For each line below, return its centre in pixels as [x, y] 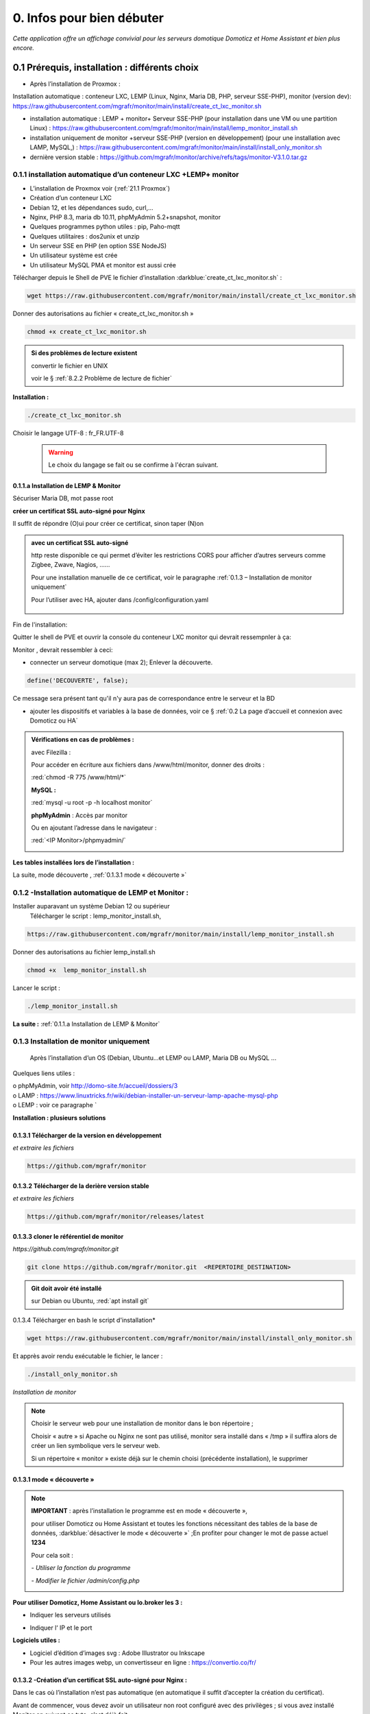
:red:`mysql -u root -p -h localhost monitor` [92, 803]
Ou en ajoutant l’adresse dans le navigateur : [94, 828]
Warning [61, 452]
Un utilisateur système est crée [74, 255]
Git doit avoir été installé [66, 1288]
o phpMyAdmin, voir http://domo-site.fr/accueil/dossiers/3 [95, 1086]
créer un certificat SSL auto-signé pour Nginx [79, 511]
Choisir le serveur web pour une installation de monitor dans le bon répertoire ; [142, 1423]
